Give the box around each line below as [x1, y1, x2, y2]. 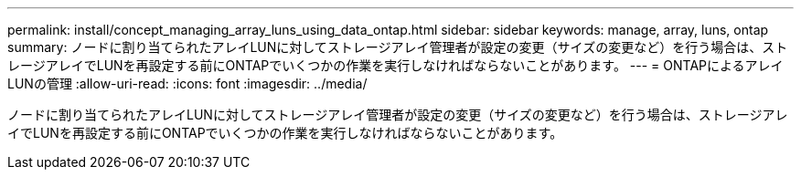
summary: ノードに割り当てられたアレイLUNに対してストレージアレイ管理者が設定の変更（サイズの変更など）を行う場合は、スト [7, 39, 788, 55]
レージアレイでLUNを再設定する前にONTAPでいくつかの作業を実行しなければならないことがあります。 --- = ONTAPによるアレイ [7, 57, 784, 73]
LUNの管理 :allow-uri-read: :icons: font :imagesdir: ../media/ [7, 76, 368, 91]
